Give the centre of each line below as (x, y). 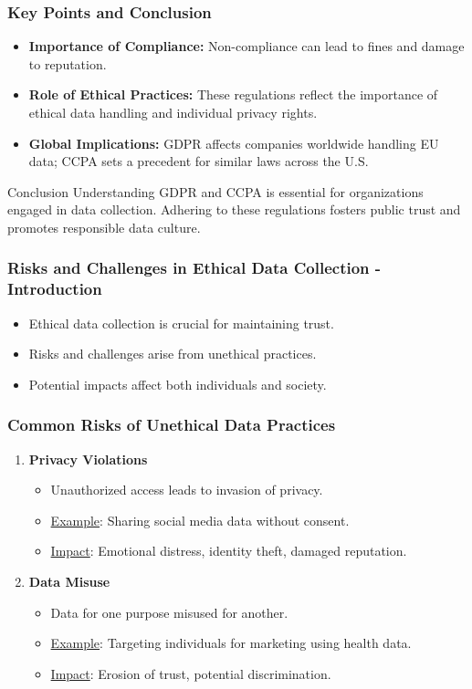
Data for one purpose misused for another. (169, 612)
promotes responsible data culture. (104, 227)
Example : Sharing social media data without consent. (200, 520)
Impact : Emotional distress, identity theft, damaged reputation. (229, 551)
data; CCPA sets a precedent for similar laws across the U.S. (199, 161)
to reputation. (68, 63)
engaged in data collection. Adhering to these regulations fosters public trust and (234, 209)
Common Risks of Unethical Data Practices (172, 425)
